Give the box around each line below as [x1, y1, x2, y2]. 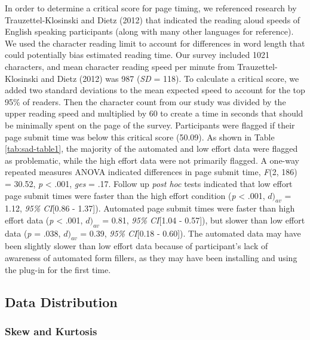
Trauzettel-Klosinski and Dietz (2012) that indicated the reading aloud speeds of [5, 13, 300, 26]
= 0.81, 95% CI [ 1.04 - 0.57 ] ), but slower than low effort [102, 213, 305, 226]
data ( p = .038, [5, 226, 61, 239]
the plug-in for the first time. [5, 263, 111, 275]
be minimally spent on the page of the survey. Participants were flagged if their [5, 118, 295, 131]
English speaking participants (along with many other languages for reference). [5, 25, 294, 38]
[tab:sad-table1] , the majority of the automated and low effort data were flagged [5, 142, 298, 155]
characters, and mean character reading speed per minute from [5, 60, 235, 72]
